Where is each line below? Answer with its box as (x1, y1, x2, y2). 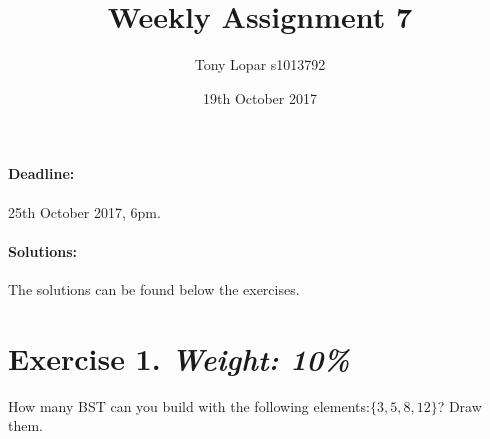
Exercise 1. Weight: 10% (8, 337, 350, 379)
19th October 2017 (203, 87, 317, 108)
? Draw (437, 395, 482, 416)
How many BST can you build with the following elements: (8, 395, 370, 416)
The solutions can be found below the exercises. (8, 278, 300, 299)
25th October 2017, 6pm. (8, 201, 161, 222)
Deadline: (8, 163, 75, 184)
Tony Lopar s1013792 (194, 54, 326, 75)
